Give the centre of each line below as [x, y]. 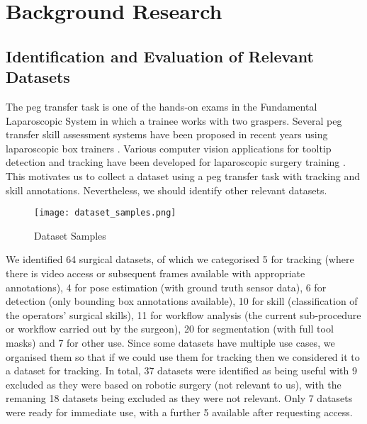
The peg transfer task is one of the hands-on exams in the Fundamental [162, 106]
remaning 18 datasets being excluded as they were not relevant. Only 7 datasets [179, 398]
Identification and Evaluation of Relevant [160, 56]
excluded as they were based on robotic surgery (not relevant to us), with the [174, 384]
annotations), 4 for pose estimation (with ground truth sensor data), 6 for [166, 287]
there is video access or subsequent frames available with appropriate [156, 273]
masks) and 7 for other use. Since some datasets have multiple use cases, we [170, 342]
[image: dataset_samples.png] [105, 213]
